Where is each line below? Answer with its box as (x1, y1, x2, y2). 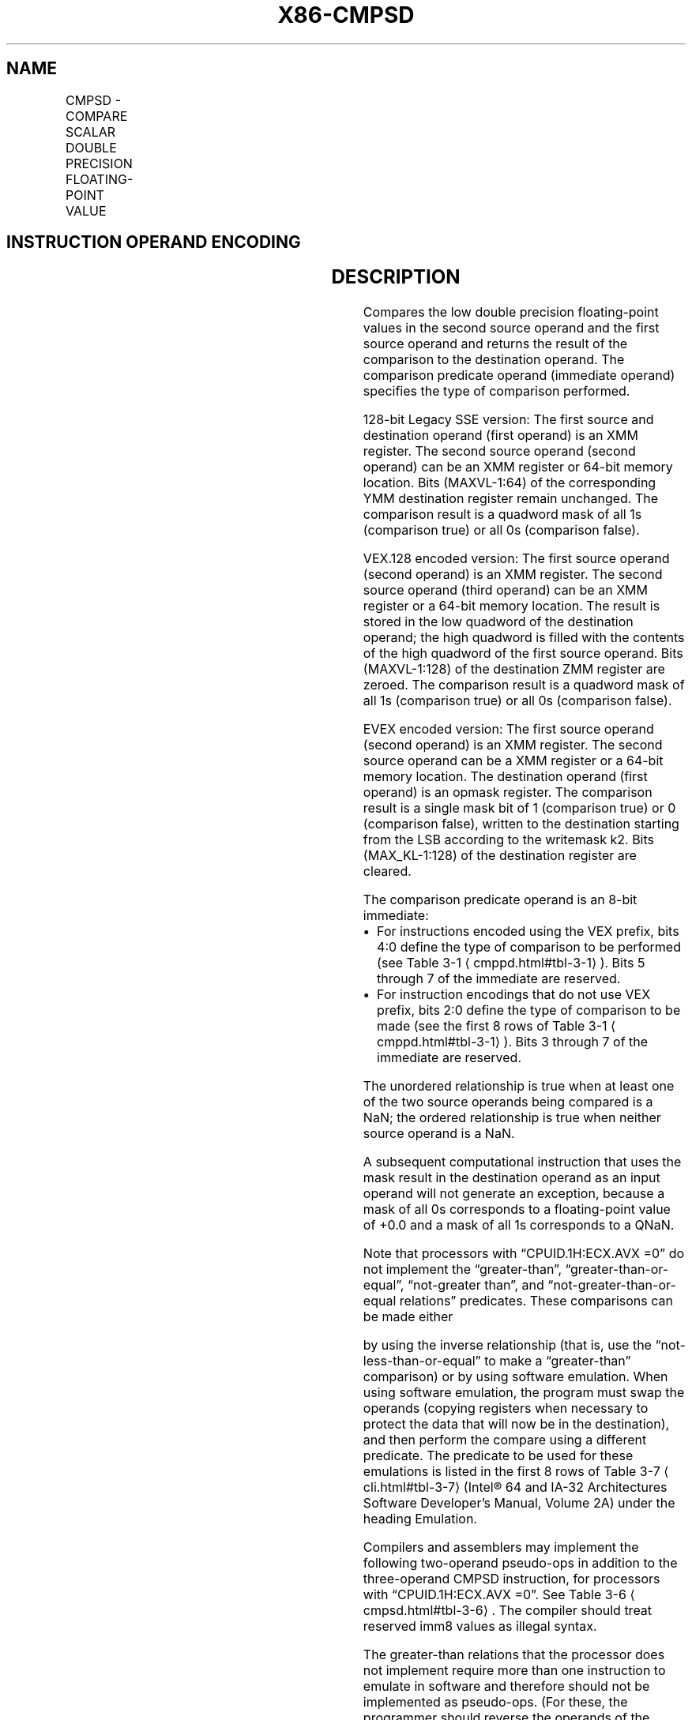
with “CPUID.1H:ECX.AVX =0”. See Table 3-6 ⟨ (363, 1587, 635, 1603)
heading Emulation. (363, 1511, 477, 1527)
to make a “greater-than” (484, 1353, 631, 1369)
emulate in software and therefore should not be (363, 1678, 650, 1695)
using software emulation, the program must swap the (363, 1384, 685, 1401)
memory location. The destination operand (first (363, 768, 648, 785)
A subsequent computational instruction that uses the (363, 1154, 682, 1170)
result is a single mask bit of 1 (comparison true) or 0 (363, 800, 676, 817)
